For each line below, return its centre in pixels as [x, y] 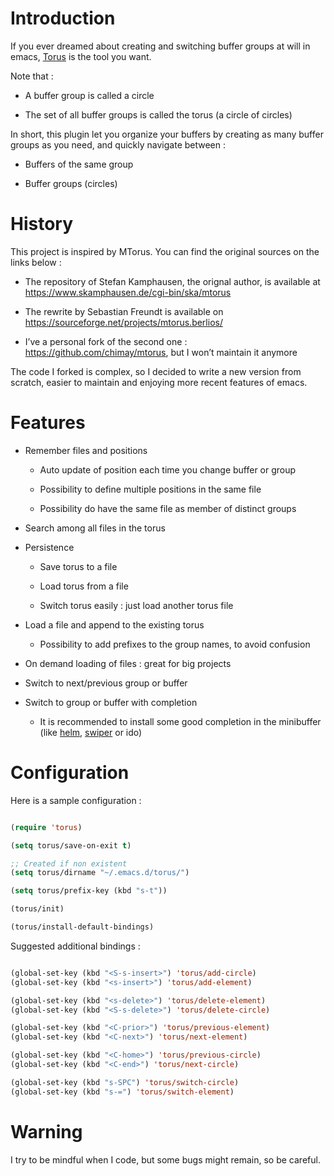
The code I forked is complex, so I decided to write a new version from [156, 371]
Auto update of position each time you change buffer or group [168, 469]
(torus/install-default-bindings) [82, 927]
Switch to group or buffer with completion [111, 702]
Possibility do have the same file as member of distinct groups [168, 508]
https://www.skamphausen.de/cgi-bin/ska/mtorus [128, 292]
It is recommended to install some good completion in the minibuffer [180, 721]
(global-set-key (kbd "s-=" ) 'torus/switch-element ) [122, 1092]
